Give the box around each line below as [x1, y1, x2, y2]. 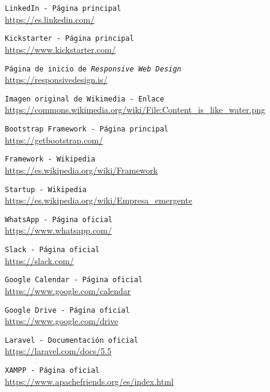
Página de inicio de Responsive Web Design [5, 64, 182, 73]
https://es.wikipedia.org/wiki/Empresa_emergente [5, 194, 192, 207]
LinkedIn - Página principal [5, 4, 121, 13]
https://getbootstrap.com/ [5, 133, 103, 146]
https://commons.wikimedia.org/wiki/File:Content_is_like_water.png [5, 103, 265, 116]
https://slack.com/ [5, 254, 74, 267]
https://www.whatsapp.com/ [5, 224, 112, 237]
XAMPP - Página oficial [5, 366, 100, 375]
